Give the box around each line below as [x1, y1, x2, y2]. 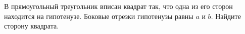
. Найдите [211, 10, 241, 21]
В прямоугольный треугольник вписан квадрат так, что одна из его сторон [4, 1, 233, 11]
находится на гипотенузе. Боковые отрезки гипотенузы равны [4, 10, 193, 21]
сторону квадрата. [4, 20, 59, 31]
